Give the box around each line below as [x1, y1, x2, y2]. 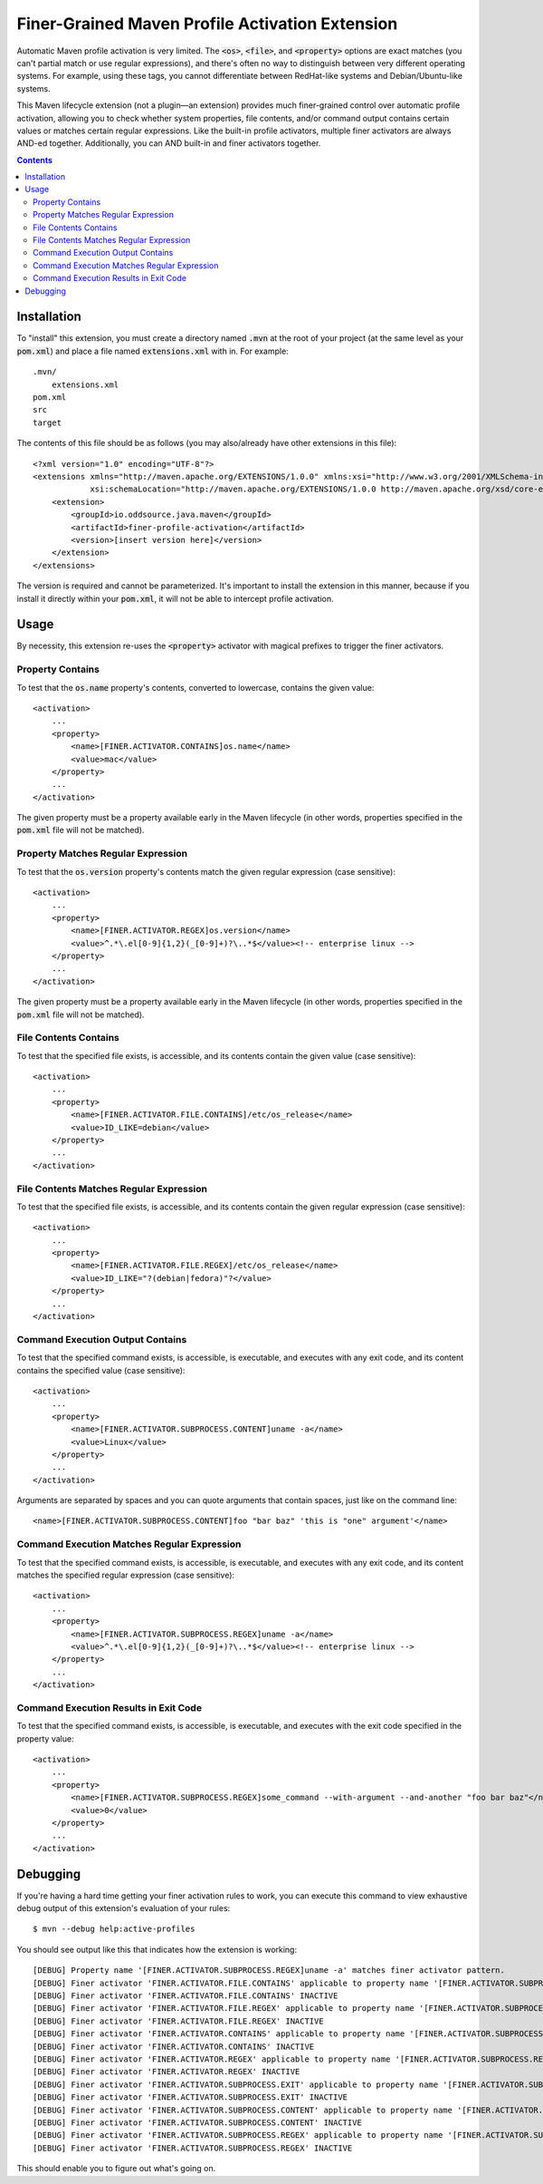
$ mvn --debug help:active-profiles [33, 1924, 195, 1935]
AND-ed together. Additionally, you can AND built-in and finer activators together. [16, 138, 321, 149]
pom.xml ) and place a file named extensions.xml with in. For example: [16, 345, 289, 356]
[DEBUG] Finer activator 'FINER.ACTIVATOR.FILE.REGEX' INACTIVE [33, 2015, 325, 2026]
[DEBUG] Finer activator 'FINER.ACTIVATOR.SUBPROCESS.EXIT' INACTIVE [33, 2092, 348, 2102]
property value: [16, 1733, 74, 1744]
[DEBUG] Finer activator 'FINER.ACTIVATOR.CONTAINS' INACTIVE [33, 2041, 315, 2052]
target [33, 417, 62, 428]
